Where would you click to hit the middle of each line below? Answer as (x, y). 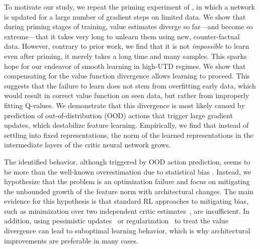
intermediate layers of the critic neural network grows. (88, 145)
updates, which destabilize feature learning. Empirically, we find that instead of (126, 125)
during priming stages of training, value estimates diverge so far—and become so (128, 26)
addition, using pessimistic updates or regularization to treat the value (116, 221)
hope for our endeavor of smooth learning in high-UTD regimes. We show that (125, 66)
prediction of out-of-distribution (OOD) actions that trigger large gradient (118, 115)
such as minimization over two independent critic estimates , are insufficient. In (127, 211)
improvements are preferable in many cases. (71, 240)
